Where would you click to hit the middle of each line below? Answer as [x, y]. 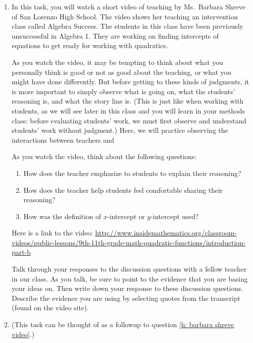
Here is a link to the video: [52, 233]
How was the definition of [62, 216]
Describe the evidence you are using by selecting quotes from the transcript [126, 298]
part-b [21, 252]
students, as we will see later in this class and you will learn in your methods [128, 110]
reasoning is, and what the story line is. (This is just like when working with [127, 101]
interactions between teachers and [63, 140]
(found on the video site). [50, 308]
